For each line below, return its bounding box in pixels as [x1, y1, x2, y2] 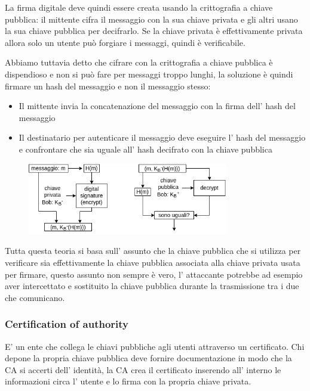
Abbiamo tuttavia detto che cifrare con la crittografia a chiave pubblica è [5, 56, 273, 69]
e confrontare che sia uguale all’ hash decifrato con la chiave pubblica [19, 142, 272, 155]
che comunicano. [5, 291, 65, 303]
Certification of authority [5, 316, 128, 331]
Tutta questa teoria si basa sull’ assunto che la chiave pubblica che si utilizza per [5, 244, 301, 257]
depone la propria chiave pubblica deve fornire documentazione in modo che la [5, 352, 292, 364]
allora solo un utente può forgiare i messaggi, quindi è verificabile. [5, 36, 245, 48]
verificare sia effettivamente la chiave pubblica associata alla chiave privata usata [5, 256, 300, 269]
